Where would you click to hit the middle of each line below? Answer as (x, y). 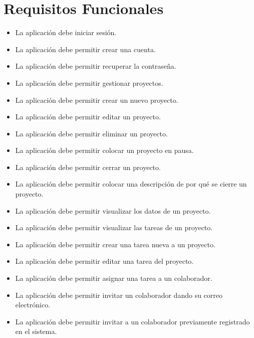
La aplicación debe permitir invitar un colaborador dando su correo (119, 295)
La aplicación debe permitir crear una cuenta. (85, 49)
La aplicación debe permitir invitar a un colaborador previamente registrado (133, 321)
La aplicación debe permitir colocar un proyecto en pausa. (104, 150)
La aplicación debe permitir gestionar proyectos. (89, 82)
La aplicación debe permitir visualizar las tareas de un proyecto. (114, 227)
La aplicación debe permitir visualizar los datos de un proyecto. (113, 210)
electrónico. (33, 305)
